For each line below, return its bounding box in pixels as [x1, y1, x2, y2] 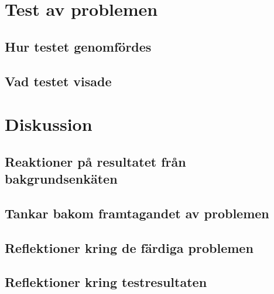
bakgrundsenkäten [5, 170, 118, 188]
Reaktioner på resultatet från [5, 152, 186, 170]
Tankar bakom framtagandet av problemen [5, 204, 269, 222]
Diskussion [5, 112, 93, 136]
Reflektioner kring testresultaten [5, 273, 207, 291]
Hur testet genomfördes [5, 37, 152, 55]
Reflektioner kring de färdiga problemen [5, 238, 254, 256]
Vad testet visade [5, 72, 112, 90]
